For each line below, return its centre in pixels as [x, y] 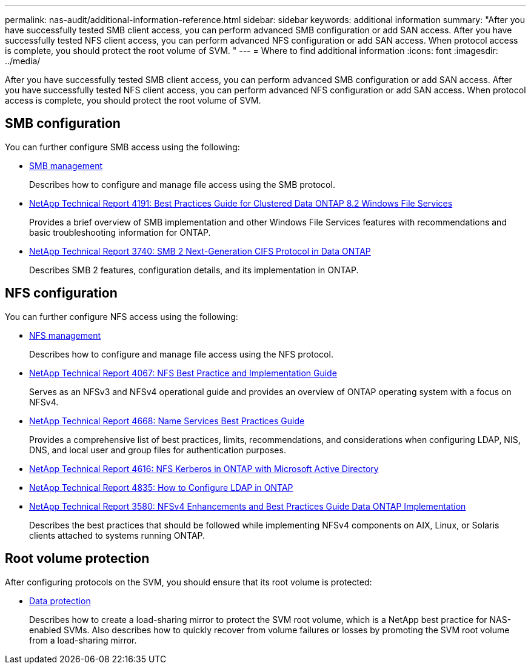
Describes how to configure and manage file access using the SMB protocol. [182, 184]
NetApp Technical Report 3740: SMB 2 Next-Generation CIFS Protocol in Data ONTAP [200, 251]
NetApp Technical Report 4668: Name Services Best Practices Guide [167, 421]
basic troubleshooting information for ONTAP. [120, 232]
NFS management [65, 335]
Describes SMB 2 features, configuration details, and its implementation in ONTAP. [194, 270]
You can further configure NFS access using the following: [122, 316]
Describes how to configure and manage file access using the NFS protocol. [181, 354]
